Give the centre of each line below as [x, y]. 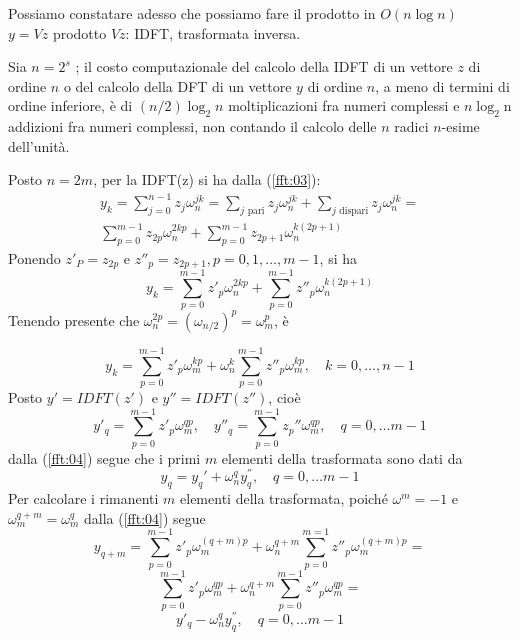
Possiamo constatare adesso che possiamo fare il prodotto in [192, 13]
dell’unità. [39, 145]
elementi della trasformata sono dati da [342, 457]
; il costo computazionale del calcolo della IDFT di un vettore [264, 66]
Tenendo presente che [74, 319]
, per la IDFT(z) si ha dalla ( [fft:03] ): [207, 179]
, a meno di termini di [442, 85]
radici [411, 126]
